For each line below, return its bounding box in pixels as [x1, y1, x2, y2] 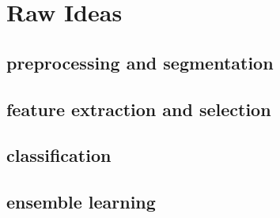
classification [6, 143, 112, 167]
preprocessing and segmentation [6, 50, 274, 74]
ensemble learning [6, 190, 156, 214]
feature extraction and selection [6, 96, 271, 121]
